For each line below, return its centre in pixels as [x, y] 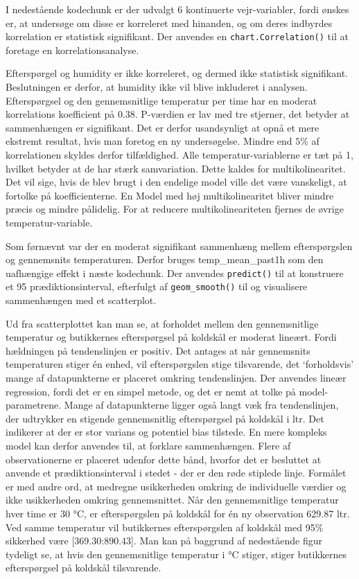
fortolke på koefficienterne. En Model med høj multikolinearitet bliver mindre [170, 195]
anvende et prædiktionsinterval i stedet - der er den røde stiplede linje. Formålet [176, 473]
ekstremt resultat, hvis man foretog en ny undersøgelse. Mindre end [149, 141]
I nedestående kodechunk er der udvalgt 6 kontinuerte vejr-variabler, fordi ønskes [177, 9]
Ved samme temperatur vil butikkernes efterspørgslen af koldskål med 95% [165, 527]
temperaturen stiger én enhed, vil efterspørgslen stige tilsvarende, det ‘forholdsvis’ [180, 364]
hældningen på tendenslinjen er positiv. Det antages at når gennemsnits [158, 350]
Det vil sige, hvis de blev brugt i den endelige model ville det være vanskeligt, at [176, 182]
